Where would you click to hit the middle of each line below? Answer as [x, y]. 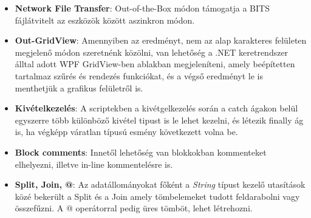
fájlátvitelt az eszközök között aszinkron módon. [105, 20]
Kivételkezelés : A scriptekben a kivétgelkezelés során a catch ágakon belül [156, 108]
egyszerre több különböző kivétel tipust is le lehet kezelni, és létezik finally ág [159, 120]
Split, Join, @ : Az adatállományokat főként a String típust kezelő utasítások [160, 184]
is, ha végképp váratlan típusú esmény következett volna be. [126, 132]
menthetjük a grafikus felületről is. [79, 88]
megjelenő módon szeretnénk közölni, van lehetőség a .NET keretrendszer [152, 52]
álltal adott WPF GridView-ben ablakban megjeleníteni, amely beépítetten [155, 64]
